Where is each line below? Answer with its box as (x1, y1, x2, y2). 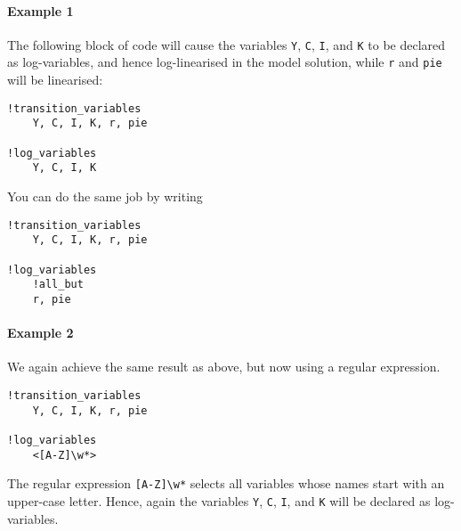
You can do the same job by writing (7, 186, 203, 205)
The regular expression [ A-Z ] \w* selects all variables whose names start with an (7, 474, 445, 493)
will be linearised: (7, 70, 103, 89)
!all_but (32, 278, 84, 291)
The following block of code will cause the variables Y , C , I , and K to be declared (7, 35, 446, 53)
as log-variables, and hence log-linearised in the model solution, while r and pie (7, 53, 442, 71)
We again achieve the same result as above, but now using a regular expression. (7, 357, 441, 376)
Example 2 (7, 323, 74, 342)
